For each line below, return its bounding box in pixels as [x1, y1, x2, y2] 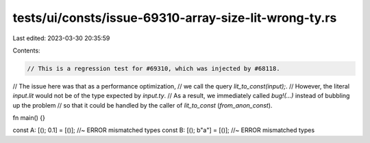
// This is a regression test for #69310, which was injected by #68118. [27, 65, 280, 72]
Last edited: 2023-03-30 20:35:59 [12, 34, 110, 42]
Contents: [12, 46, 40, 54]
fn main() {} [12, 114, 46, 122]
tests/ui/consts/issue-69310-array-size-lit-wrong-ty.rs [12, 10, 337, 25]
